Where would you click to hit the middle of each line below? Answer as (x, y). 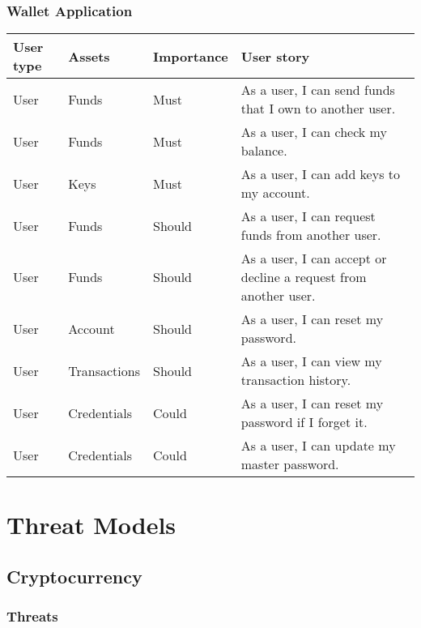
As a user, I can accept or (314, 258)
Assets (89, 56)
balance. (264, 151)
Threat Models (91, 525)
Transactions (104, 370)
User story (275, 56)
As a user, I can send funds (318, 90)
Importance (190, 56)
